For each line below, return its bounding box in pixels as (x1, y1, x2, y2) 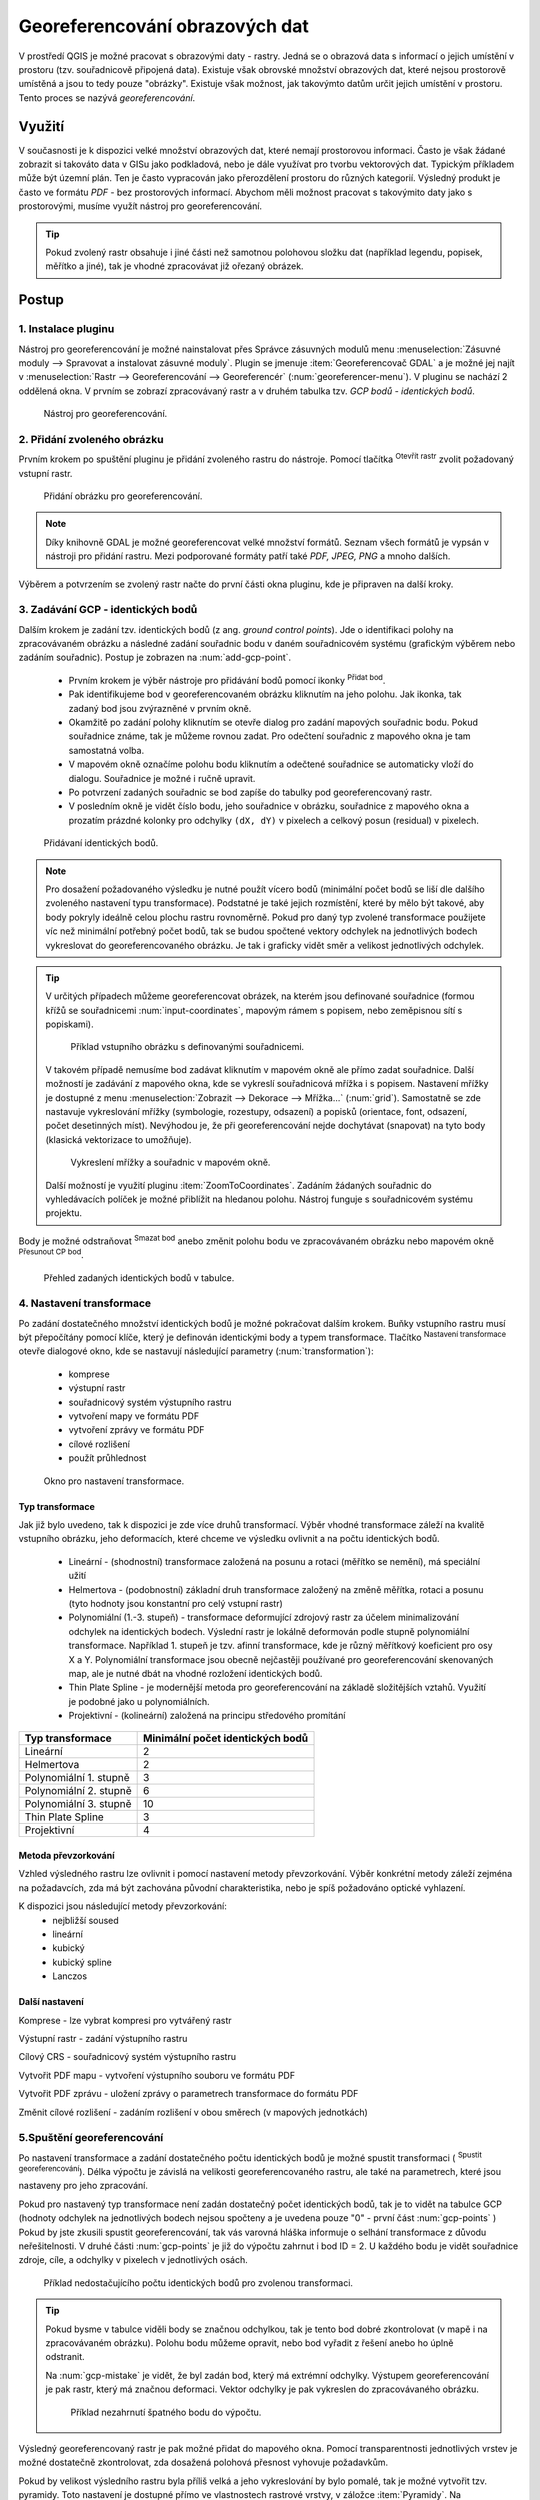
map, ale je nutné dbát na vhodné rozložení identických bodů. (68, 1667, 323, 1679)
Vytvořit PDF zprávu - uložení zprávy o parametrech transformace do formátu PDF (18, 2088, 359, 2100)
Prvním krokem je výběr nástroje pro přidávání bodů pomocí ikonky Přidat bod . (68, 673, 386, 686)
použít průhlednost (68, 1452, 147, 1464)
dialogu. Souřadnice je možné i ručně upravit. (68, 772, 256, 784)
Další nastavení (18, 1996, 84, 2008)
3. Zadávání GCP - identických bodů (18, 603, 198, 617)
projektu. (45, 1207, 83, 1219)
